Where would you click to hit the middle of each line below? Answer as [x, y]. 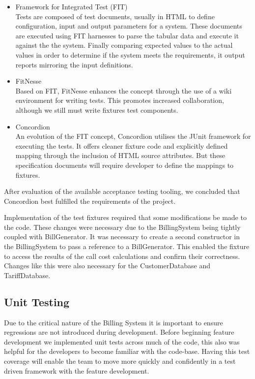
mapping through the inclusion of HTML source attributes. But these [120, 155]
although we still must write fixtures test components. [97, 110]
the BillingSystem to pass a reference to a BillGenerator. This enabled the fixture [127, 246]
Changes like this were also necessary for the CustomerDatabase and [107, 266]
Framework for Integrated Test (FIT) [71, 6]
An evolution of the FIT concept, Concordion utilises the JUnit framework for [133, 136]
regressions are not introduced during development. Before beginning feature [119, 332]
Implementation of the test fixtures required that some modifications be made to [125, 217]
